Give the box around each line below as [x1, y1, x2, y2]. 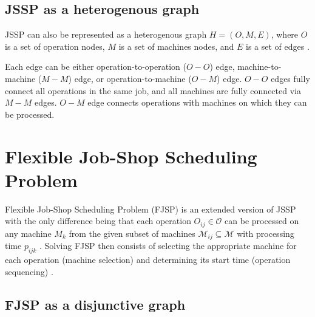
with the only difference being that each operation [5, 214, 191, 227]
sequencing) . [5, 265, 53, 278]
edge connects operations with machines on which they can [87, 96, 307, 109]
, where [271, 28, 299, 41]
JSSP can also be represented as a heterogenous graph [5, 28, 207, 41]
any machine [5, 227, 52, 239]
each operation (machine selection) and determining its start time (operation [5, 253, 291, 265]
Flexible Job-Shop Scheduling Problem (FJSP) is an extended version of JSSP [5, 202, 296, 215]
